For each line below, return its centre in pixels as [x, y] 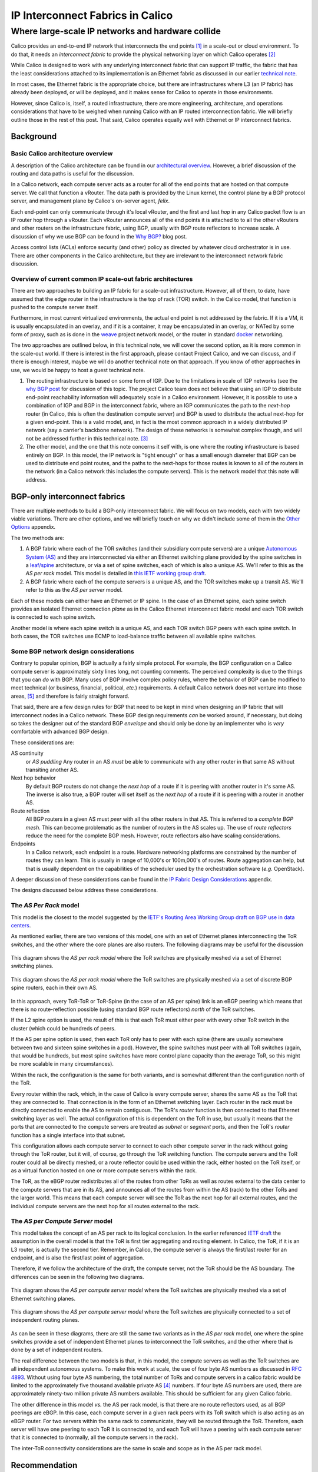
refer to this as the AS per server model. [74, 590]
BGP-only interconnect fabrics [68, 497]
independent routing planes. [45, 1320]
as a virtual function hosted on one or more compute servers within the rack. [104, 1171]
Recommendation [44, 1465]
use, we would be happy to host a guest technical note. [78, 370]
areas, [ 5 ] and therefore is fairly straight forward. [70, 696]
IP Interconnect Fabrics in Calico [92, 15]
